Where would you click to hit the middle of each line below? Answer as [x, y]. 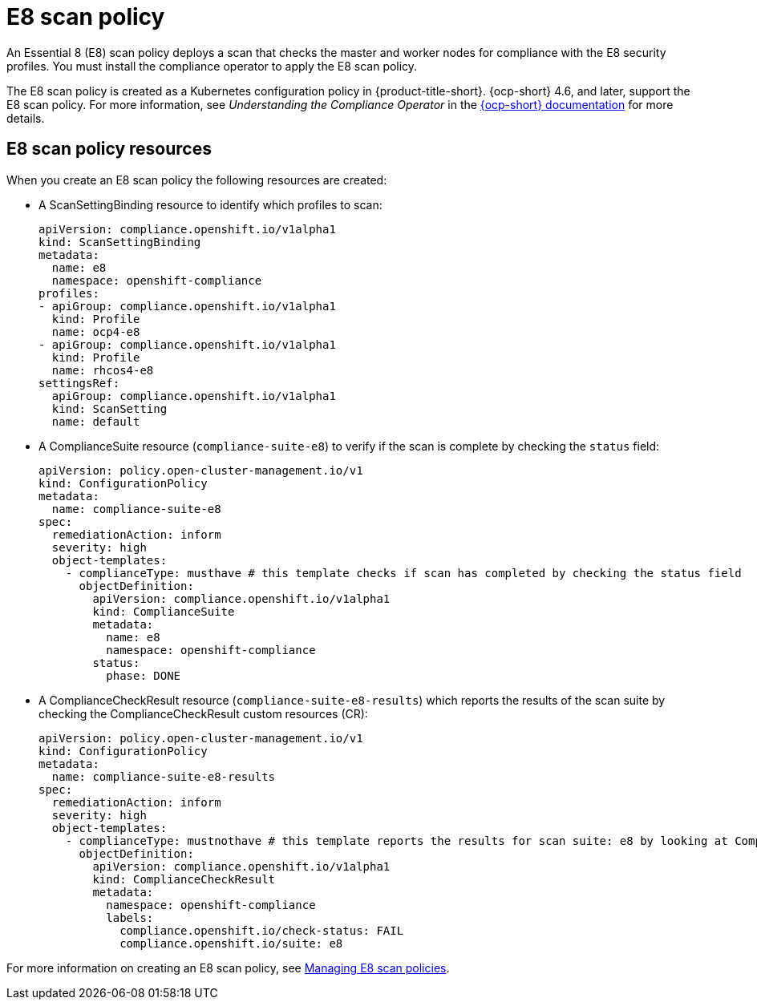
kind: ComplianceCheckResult [184, 879]
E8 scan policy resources [109, 149]
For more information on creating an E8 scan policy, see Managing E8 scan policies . [228, 968]
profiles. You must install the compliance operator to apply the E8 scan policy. [212, 66]
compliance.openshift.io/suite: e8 [231, 943]
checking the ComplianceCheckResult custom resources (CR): [203, 713]
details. [26, 118]
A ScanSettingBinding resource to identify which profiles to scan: [211, 204]
